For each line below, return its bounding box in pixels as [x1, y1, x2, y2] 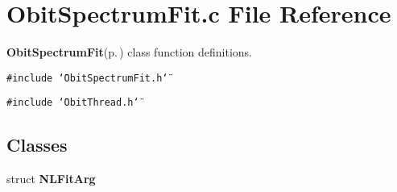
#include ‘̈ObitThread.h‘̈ [6, 97, 139, 109]
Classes [6, 132, 68, 157]
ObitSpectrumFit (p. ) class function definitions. [6, 44, 252, 61]
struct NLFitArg [6, 170, 96, 187]
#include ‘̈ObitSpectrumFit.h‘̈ [6, 72, 168, 84]
